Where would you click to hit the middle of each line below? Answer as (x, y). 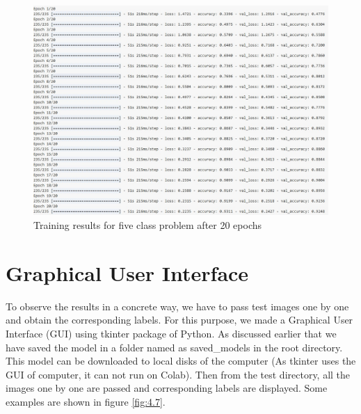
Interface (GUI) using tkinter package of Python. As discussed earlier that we (171, 333)
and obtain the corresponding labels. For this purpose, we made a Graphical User (179, 320)
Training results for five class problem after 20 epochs (148, 225)
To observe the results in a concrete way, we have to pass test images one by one (177, 306)
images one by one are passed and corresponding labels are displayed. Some (167, 388)
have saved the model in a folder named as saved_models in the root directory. (174, 347)
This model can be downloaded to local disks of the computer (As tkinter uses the (181, 361)
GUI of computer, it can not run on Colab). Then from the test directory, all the (178, 374)
